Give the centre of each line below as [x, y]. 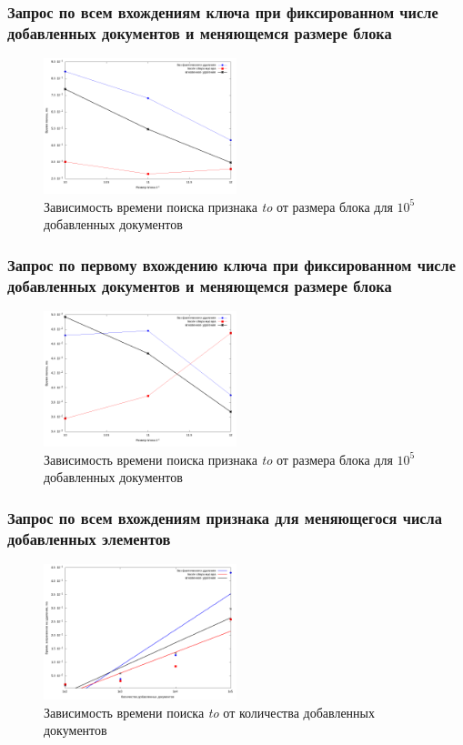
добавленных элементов [89, 538]
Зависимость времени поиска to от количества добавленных [210, 712]
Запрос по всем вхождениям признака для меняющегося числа [225, 517]
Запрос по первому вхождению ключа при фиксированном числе [232, 264]
